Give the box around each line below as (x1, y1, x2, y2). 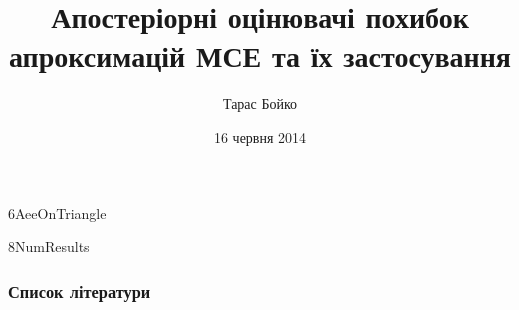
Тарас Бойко (222, 93, 298, 114)
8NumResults (8, 236, 90, 257)
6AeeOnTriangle (8, 202, 107, 223)
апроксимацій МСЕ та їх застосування (8, 35, 511, 76)
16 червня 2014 (213, 126, 307, 147)
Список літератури (8, 278, 151, 303)
